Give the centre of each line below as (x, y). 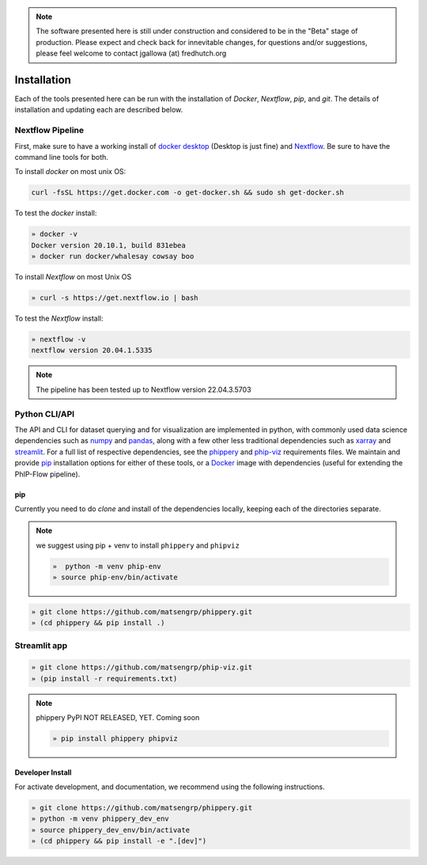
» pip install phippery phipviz (115, 738)
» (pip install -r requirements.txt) (104, 678)
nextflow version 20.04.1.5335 (92, 351)
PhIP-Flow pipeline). (47, 474)
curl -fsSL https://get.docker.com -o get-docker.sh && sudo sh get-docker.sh (187, 193)
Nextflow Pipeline (49, 131)
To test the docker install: (56, 213)
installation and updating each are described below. (99, 110)
